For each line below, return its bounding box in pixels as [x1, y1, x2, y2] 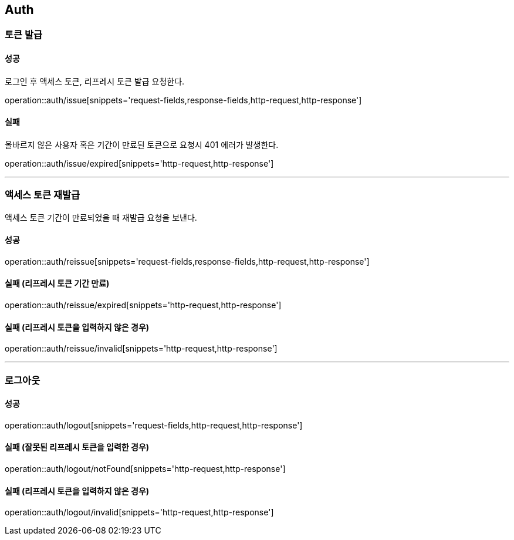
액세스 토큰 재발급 [5, 189, 80, 201]
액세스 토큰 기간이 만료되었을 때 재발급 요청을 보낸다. [5, 212, 197, 222]
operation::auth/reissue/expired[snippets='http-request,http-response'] [5, 300, 282, 310]
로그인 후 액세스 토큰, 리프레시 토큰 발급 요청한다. [5, 76, 185, 86]
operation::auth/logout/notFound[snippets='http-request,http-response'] [5, 464, 286, 474]
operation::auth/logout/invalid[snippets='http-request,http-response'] [5, 507, 274, 518]
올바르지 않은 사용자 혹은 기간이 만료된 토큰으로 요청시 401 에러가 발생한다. [5, 139, 279, 150]
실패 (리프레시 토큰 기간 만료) [5, 278, 110, 289]
